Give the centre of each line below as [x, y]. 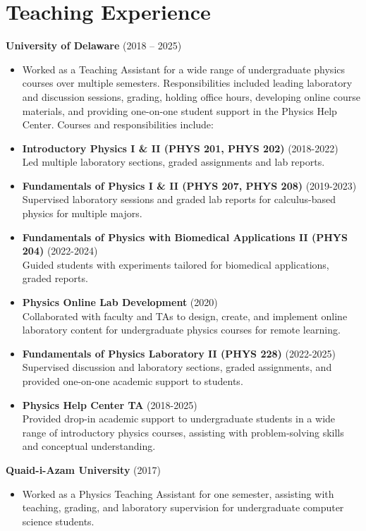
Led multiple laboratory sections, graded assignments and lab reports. [173, 162]
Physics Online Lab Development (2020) [120, 302]
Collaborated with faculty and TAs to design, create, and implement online [185, 316]
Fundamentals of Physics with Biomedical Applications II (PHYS [185, 237]
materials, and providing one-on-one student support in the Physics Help [179, 110]
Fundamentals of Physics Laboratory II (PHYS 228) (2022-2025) [179, 353]
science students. [58, 521]
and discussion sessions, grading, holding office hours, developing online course [191, 96]
